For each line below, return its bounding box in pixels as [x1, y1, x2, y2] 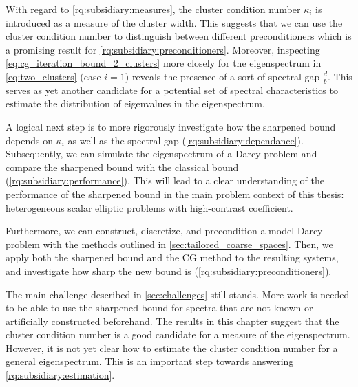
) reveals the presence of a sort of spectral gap [125, 69, 320, 83]
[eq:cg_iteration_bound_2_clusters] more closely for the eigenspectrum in [6, 56, 322, 70]
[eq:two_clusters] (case [6, 69, 101, 83]
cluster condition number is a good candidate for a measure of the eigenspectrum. [6, 327, 350, 342]
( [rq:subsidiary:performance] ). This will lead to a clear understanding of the [6, 173, 325, 188]
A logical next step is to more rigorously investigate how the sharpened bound [6, 119, 336, 133]
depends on [6, 133, 53, 147]
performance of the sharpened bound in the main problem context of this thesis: [6, 186, 344, 201]
